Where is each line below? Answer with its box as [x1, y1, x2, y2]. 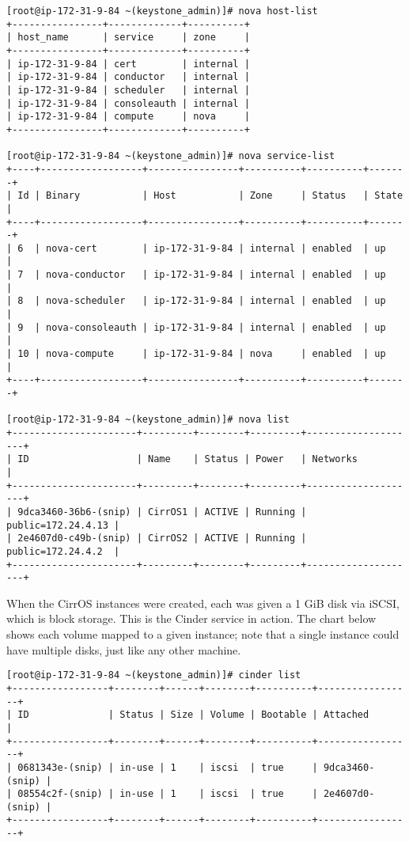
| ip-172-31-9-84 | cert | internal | [6, 58, 250, 70]
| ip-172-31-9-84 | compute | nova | [6, 111, 250, 123]
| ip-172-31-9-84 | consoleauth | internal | [6, 97, 250, 109]
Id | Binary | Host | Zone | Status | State [17, 190, 403, 202]
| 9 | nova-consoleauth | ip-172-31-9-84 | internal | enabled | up [6, 321, 386, 333]
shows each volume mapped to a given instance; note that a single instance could [6, 626, 400, 643]
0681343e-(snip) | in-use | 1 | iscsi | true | [17, 761, 318, 773]
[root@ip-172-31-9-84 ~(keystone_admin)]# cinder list [6, 669, 301, 681]
